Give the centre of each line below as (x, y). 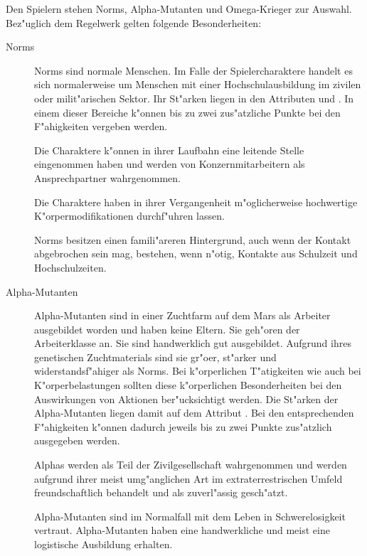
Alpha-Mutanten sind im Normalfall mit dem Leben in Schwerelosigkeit (190, 516)
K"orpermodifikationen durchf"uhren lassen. (129, 216)
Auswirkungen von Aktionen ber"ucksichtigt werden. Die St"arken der (186, 399)
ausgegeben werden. (77, 440)
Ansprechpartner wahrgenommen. (107, 177)
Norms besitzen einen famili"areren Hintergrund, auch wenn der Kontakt (193, 239)
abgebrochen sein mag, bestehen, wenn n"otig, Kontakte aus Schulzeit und (196, 253)
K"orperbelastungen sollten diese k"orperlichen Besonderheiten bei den (188, 385)
